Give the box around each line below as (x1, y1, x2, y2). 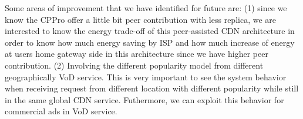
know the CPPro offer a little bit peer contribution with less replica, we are (5, 13, 276, 25)
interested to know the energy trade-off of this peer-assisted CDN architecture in (5, 25, 295, 37)
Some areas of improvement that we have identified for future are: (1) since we (5, 2, 287, 13)
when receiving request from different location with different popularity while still (5, 82, 299, 94)
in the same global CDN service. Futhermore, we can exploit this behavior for (5, 93, 284, 106)
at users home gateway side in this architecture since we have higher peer (5, 47, 268, 60)
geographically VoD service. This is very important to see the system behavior (5, 70, 287, 83)
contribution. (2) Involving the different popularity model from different (5, 59, 264, 71)
